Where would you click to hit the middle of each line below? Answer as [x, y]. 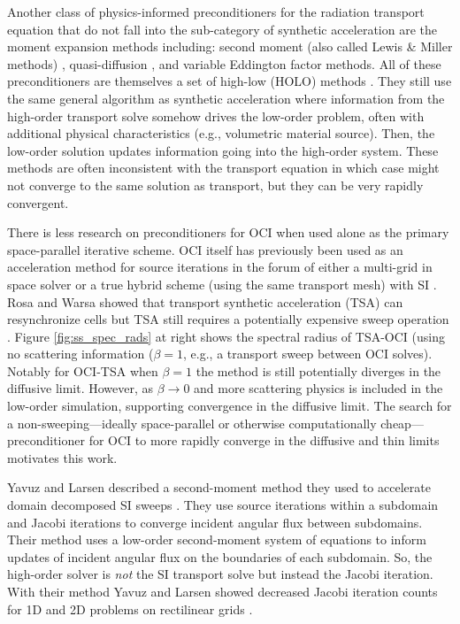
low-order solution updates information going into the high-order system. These [223, 150]
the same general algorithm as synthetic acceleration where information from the [226, 98]
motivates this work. [62, 457]
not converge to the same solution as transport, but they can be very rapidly [215, 185]
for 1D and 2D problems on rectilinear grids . [130, 609]
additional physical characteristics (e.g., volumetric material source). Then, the [221, 133]
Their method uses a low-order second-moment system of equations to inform [217, 539]
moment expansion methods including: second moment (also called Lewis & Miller [230, 46]
